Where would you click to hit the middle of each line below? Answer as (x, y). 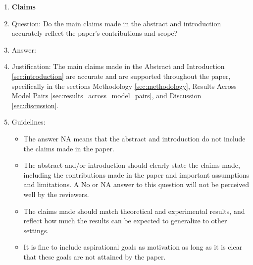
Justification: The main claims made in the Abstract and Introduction (118, 66)
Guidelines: (28, 122)
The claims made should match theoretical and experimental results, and (134, 211)
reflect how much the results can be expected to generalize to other (125, 221)
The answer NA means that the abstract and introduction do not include (134, 138)
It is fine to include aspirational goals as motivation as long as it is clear (133, 247)
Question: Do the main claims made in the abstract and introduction (116, 23)
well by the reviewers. (56, 194)
